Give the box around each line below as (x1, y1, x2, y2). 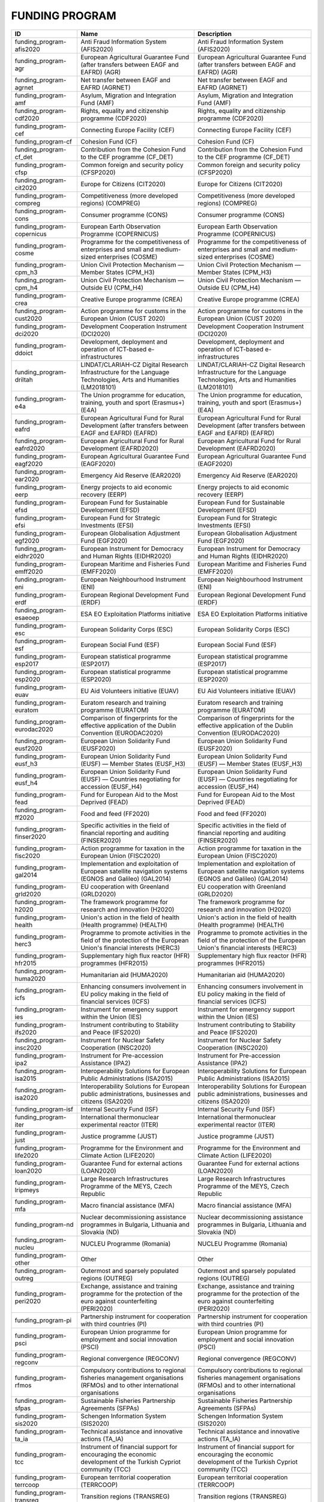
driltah (14, 375, 33, 384)
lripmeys (14, 1185, 39, 1194)
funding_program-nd (14, 1220, 74, 1229)
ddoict (14, 348, 33, 357)
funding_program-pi (14, 1316, 72, 1324)
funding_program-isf (14, 1105, 73, 1113)
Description (197, 29, 232, 38)
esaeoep (14, 613, 40, 622)
